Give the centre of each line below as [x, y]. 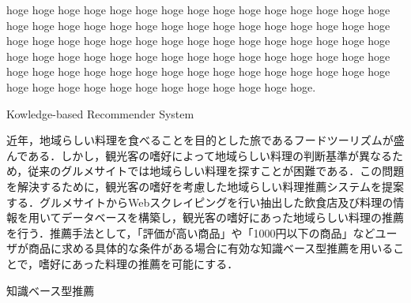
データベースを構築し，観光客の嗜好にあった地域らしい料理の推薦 [232, 217]
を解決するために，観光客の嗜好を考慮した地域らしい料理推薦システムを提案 [205, 186]
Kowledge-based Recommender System [100, 113]
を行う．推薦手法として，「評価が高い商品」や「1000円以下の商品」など [191, 232]
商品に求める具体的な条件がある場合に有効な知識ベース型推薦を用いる [211, 248]
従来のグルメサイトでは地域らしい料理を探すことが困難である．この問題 [216, 171]
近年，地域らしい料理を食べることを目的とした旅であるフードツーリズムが [200, 140]
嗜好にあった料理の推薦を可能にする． [139, 263]
